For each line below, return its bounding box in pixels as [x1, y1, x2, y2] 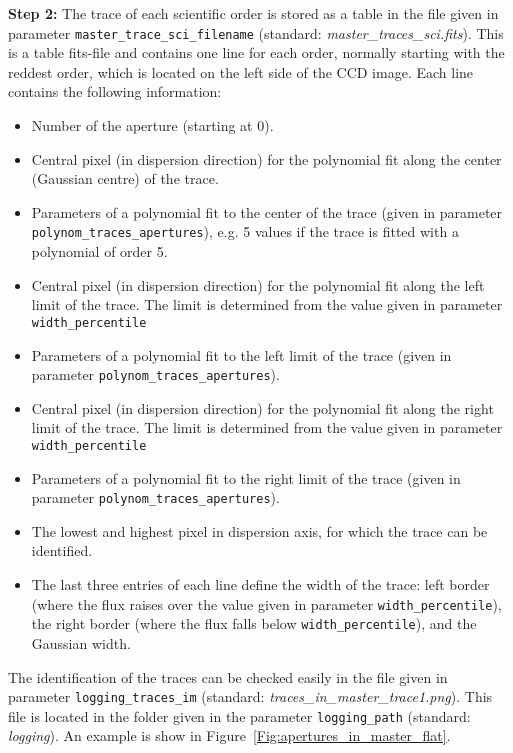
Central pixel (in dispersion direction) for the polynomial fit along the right [31, 397, 494, 418]
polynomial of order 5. [31, 241, 168, 262]
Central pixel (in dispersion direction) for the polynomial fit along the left [31, 274, 485, 295]
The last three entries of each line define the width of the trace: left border [31, 574, 490, 595]
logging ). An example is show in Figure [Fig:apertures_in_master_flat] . [8, 725, 451, 746]
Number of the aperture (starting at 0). [31, 115, 274, 136]
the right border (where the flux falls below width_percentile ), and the [31, 613, 477, 634]
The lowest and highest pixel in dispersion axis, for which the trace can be [31, 520, 488, 541]
